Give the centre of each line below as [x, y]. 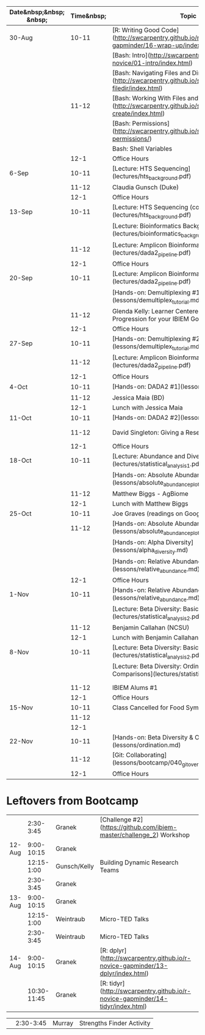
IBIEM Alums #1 [135, 687]
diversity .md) [171, 551]
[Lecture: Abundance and [149, 456]
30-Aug [21, 38]
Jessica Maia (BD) [138, 397]
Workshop [175, 835]
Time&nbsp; [88, 16]
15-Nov [21, 708]
